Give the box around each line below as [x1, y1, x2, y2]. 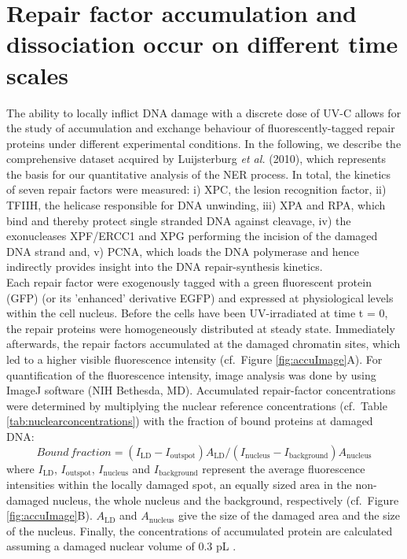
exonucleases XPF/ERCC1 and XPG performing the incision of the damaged [6, 228, 378, 244]
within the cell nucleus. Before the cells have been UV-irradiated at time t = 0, [6, 305, 388, 321]
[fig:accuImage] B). [6, 507, 93, 524]
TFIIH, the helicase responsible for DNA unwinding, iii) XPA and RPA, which [6, 197, 386, 213]
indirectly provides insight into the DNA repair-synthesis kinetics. [6, 258, 323, 275]
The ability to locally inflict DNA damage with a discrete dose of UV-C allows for [6, 104, 401, 120]
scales [6, 58, 69, 91]
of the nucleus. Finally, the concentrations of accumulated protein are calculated [6, 522, 393, 539]
